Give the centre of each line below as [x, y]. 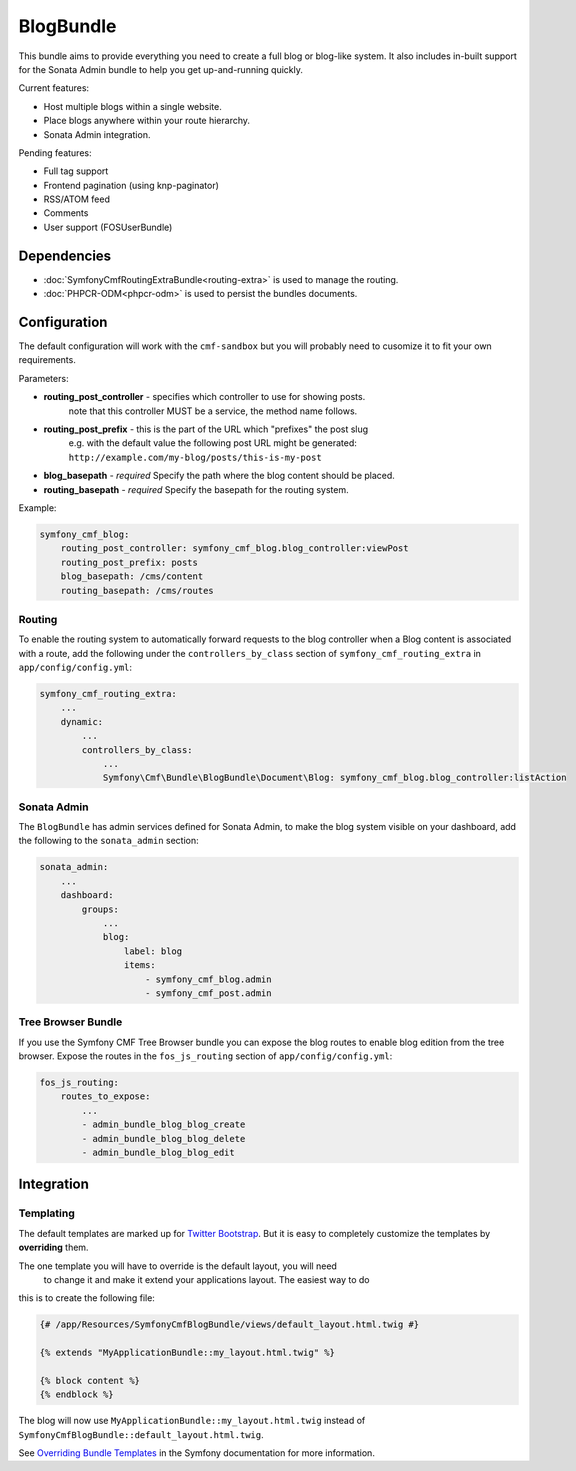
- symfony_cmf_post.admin [208, 993]
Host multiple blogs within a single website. [132, 106]
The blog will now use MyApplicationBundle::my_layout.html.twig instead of [192, 1421]
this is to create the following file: [86, 1298]
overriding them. [53, 1247]
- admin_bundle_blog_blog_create [163, 1124]
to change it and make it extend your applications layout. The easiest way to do [206, 1279]
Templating [46, 1213]
